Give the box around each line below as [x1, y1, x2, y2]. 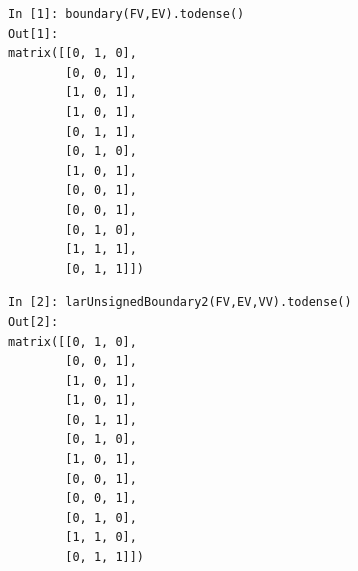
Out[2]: [8, 314, 59, 329]
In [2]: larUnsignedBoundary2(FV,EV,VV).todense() [8, 295, 352, 310]
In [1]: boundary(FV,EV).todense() [8, 7, 245, 21]
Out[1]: [8, 26, 59, 41]
